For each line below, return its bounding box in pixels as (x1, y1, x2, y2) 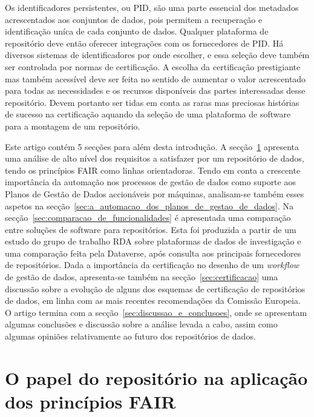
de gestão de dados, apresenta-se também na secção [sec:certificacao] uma (5, 271, 278, 283)
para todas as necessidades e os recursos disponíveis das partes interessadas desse (5, 84, 306, 97)
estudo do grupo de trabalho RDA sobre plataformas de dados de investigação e (5, 235, 301, 248)
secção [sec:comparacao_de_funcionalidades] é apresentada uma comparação (5, 211, 291, 224)
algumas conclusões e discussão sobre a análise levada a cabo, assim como (5, 318, 278, 330)
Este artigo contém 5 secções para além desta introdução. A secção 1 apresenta (5, 140, 299, 153)
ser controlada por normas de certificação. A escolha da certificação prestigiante (5, 60, 301, 73)
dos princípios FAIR (5, 389, 176, 413)
